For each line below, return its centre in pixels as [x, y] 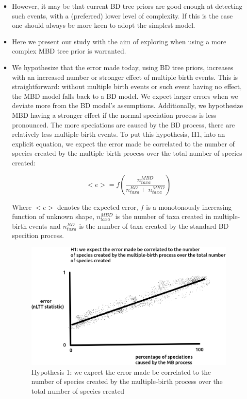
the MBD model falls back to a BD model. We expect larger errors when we [125, 96]
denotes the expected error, [98, 207]
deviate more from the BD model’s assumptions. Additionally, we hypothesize [127, 105]
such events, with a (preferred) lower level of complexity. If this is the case [122, 15]
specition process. [38, 235]
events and [45, 226]
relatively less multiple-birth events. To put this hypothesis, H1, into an [118, 134]
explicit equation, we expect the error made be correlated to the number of [123, 143]
